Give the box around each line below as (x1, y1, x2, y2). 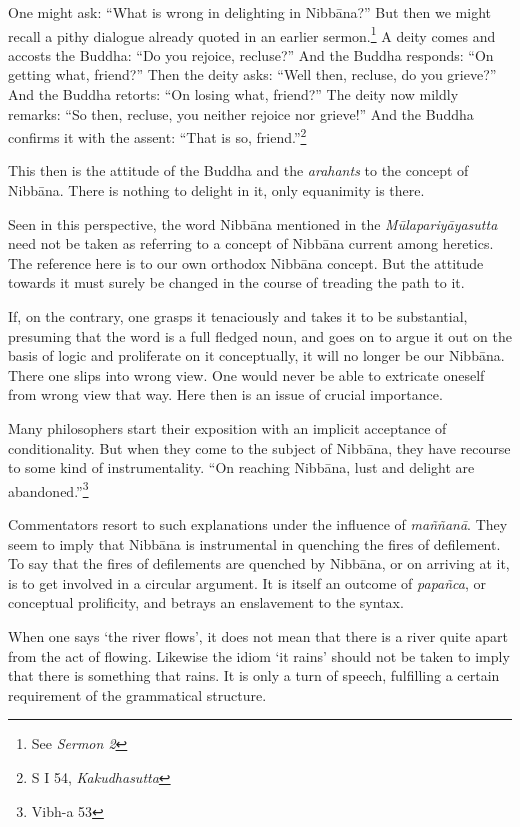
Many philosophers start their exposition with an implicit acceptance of (8, 418, 447, 438)
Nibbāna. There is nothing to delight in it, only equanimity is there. (8, 180, 425, 201)
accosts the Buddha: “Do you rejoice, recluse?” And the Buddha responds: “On (8, 44, 494, 65)
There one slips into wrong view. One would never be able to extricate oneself (8, 364, 485, 385)
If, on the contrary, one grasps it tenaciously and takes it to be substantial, (8, 306, 468, 327)
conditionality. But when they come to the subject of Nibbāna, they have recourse (8, 437, 511, 458)
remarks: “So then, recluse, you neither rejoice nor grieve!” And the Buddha (8, 103, 474, 124)
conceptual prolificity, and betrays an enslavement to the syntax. (8, 592, 404, 613)
